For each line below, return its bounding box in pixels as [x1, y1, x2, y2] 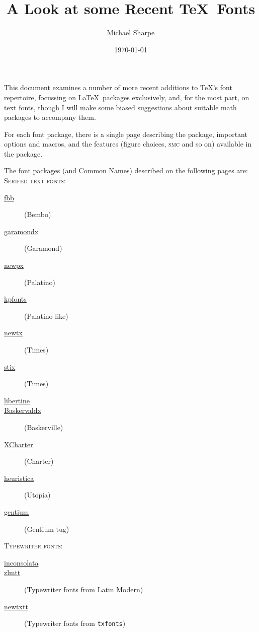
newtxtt [4, 601, 28, 611]
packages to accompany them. [4, 112, 96, 122]
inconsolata [4, 557, 39, 568]
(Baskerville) [24, 422, 63, 432]
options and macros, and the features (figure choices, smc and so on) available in [4, 138, 252, 149]
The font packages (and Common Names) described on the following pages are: [4, 165, 248, 176]
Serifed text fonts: [4, 175, 66, 186]
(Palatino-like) [24, 310, 68, 321]
